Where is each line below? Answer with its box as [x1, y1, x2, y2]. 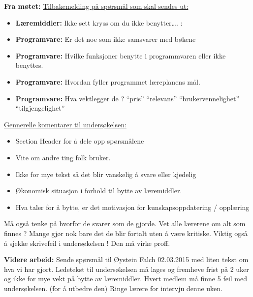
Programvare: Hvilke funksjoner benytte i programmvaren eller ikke [15, 50, 226, 60]
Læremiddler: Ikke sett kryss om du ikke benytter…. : [15, 17, 183, 28]
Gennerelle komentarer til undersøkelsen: [4, 119, 126, 129]
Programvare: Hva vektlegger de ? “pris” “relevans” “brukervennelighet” [15, 93, 240, 103]
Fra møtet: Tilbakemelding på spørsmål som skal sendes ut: [4, 1, 189, 11]
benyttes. [15, 60, 43, 70]
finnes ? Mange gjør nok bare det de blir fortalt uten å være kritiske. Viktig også [4, 228, 248, 238]
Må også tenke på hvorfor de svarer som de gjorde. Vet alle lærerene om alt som [4, 218, 246, 229]
